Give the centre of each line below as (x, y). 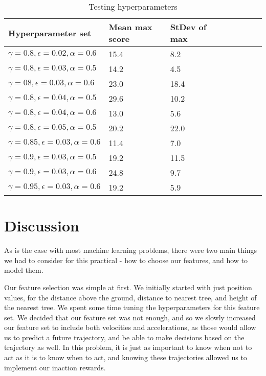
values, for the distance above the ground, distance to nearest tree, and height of (130, 297)
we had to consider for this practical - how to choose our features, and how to (126, 260)
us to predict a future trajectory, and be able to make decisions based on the (124, 337)
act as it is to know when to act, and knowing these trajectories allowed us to (126, 357)
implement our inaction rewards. (55, 367)
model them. (24, 270)
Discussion (42, 226)
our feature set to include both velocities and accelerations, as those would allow (130, 327)
